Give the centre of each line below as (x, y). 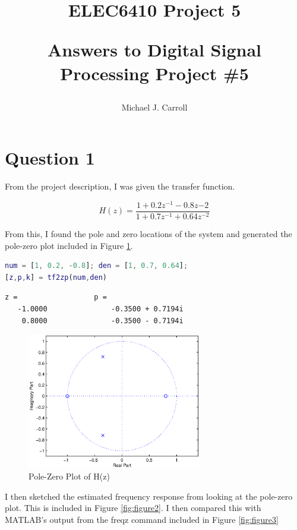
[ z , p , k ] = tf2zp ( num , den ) (56, 277)
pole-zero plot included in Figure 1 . (69, 245)
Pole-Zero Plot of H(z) (69, 476)
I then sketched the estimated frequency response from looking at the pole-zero (149, 496)
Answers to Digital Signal (154, 50)
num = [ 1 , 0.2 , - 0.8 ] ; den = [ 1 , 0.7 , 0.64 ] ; (97, 266)
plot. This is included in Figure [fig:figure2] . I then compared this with (133, 508)
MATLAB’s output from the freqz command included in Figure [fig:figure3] (142, 519)
